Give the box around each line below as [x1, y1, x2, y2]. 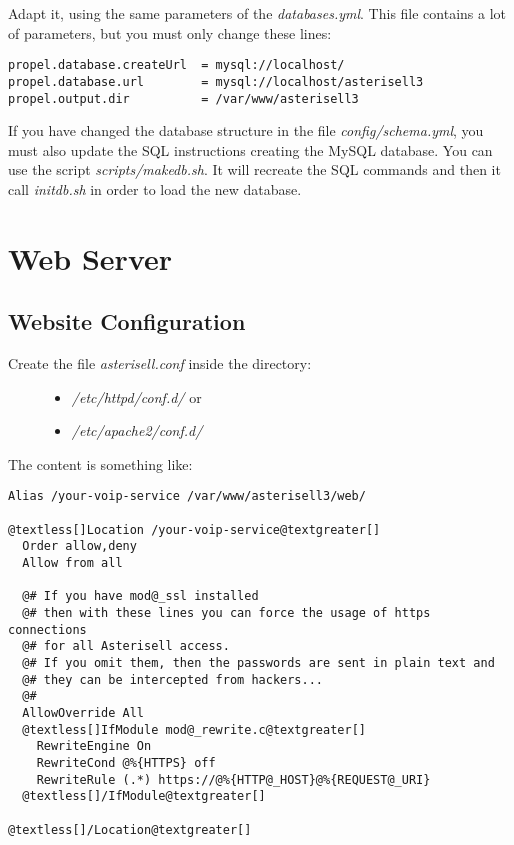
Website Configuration [8, 306, 246, 337]
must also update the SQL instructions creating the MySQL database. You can [8, 139, 493, 160]
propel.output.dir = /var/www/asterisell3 [8, 91, 359, 106]
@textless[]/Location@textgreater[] [8, 822, 252, 837]
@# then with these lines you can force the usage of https [22, 606, 431, 621]
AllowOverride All [22, 706, 145, 721]
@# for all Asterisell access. [22, 639, 230, 654]
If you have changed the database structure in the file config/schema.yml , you [8, 120, 484, 141]
